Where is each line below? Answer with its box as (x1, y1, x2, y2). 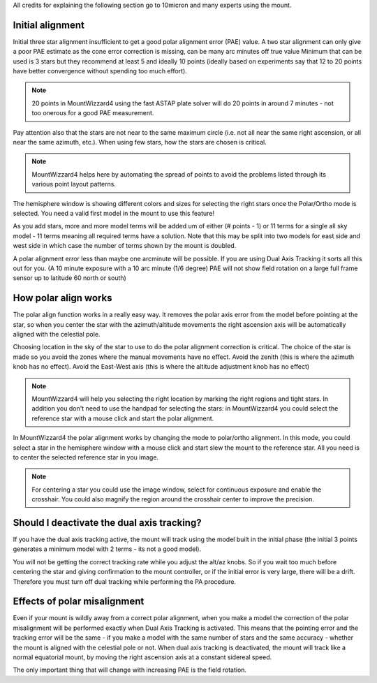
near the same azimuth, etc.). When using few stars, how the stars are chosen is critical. (13, 138, 267, 147)
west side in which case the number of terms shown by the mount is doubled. (13, 242, 237, 250)
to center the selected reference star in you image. (13, 453, 159, 461)
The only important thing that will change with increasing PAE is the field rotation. (13, 666, 247, 674)
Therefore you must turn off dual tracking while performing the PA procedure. (13, 577, 237, 586)
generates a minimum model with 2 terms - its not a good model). (13, 545, 202, 553)
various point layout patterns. (31, 180, 117, 189)
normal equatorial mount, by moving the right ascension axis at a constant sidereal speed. (13, 653, 272, 661)
